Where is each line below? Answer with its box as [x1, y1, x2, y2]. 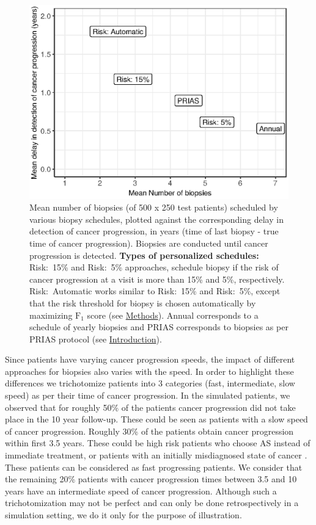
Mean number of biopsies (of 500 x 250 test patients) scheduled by [29, 201, 278, 214]
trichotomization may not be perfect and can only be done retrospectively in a [5, 496, 299, 509]
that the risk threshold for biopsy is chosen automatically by [29, 296, 256, 309]
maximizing [29, 308, 73, 321]
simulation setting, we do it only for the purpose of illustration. [5, 509, 242, 521]
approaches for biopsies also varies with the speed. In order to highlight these [5, 364, 294, 377]
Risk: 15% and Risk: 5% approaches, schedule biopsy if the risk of [29, 261, 279, 273]
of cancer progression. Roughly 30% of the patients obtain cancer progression [5, 424, 294, 437]
